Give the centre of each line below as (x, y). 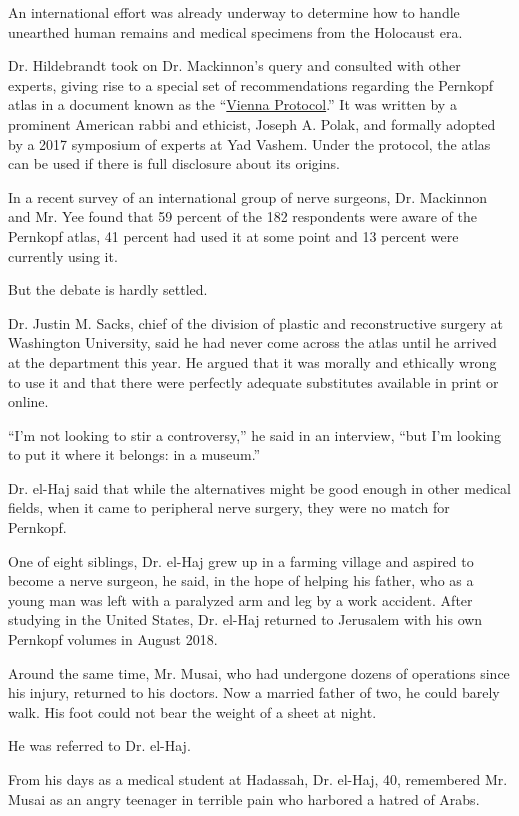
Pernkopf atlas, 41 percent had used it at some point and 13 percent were (233, 235)
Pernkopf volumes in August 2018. (113, 639)
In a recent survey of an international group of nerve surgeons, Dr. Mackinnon (248, 196)
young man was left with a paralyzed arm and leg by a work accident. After (240, 599)
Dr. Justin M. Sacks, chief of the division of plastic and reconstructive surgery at (255, 322)
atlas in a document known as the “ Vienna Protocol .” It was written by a (232, 104)
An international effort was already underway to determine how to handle (234, 12)
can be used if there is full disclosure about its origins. (174, 163)
